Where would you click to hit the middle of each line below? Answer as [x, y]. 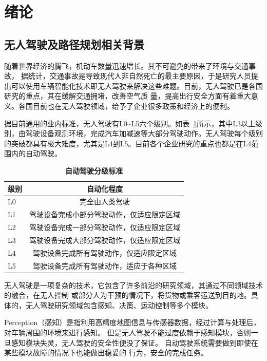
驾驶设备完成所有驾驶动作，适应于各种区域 [105, 265]
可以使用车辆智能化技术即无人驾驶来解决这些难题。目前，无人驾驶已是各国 [137, 85]
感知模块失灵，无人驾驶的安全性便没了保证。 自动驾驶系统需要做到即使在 [135, 342]
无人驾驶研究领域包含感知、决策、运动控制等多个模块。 [119, 305]
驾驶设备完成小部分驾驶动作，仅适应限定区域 [105, 214]
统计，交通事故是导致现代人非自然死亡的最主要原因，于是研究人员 [139, 76]
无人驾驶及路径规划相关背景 [74, 44]
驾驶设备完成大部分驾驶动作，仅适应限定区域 [105, 240]
